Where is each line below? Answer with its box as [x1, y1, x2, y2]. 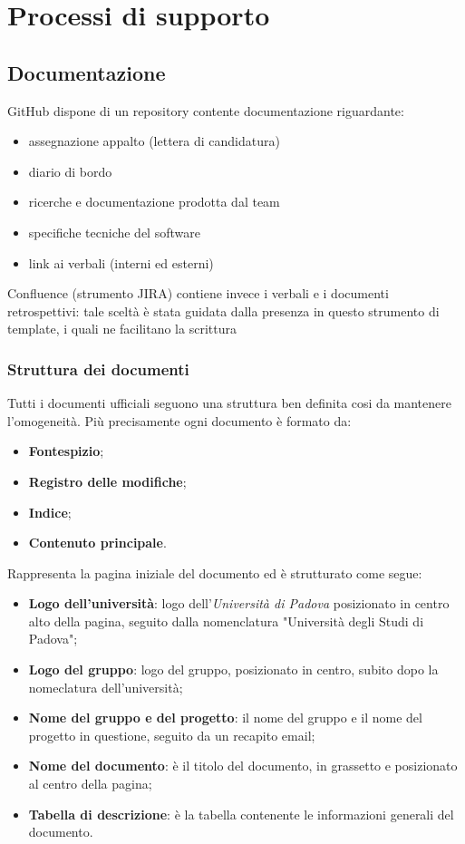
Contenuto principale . [28, 533, 167, 552]
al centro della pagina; [28, 774, 152, 793]
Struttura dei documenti [7, 357, 189, 380]
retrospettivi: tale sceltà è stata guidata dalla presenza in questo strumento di [7, 301, 440, 320]
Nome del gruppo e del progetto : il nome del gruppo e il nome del [28, 708, 422, 727]
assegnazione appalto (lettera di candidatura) [28, 131, 280, 150]
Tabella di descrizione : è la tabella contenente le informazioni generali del [28, 804, 454, 823]
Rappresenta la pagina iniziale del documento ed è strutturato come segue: [7, 563, 422, 582]
